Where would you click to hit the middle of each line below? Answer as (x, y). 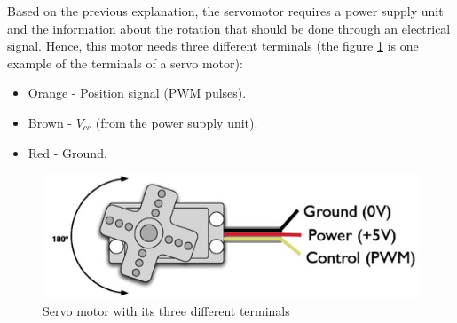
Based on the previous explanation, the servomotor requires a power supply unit (225, 11)
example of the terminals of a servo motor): (125, 63)
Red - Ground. (67, 152)
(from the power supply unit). (177, 122)
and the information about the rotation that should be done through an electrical (229, 28)
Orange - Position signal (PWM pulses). (137, 93)
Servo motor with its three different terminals (166, 310)
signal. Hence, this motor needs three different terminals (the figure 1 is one (213, 46)
